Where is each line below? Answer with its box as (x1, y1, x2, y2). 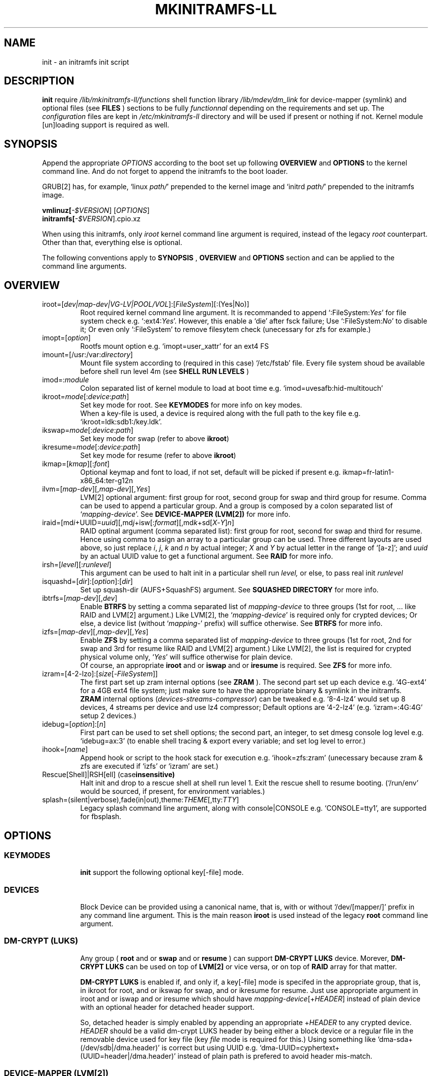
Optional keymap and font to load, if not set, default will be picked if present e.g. (80, 468, 341, 477)
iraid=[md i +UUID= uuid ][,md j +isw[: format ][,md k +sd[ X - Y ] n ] (42, 518, 234, 527)
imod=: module (42, 375, 89, 384)
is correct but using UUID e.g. (161, 1043, 258, 1052)
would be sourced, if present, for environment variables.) (80, 787, 265, 796)
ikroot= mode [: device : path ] (42, 392, 129, 401)
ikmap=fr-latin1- (342, 468, 395, 477)
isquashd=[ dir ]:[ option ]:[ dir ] (42, 577, 133, 586)
